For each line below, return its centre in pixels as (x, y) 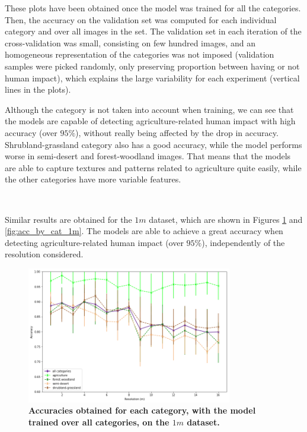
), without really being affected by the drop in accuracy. (177, 132)
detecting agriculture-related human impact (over (94, 242)
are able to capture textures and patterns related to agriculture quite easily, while (153, 167)
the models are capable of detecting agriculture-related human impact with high (150, 121)
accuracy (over (31, 132)
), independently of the (243, 242)
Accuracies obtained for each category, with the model (142, 410)
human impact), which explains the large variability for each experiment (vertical (152, 78)
